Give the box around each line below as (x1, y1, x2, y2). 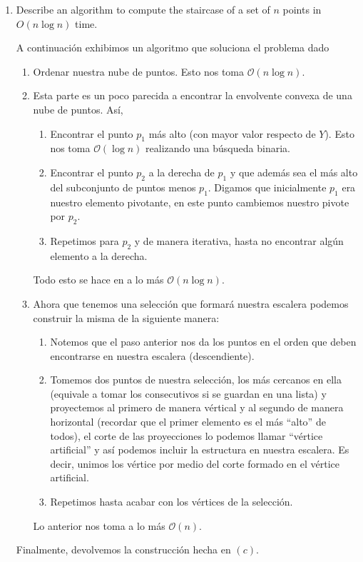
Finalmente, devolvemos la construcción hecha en (16, 542, 231, 557)
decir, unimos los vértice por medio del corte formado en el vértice (50, 456, 339, 471)
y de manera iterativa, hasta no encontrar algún (134, 233, 344, 248)
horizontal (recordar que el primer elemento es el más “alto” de (50, 414, 326, 429)
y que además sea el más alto (230, 164, 358, 179)
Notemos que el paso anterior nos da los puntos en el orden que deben (50, 334, 357, 349)
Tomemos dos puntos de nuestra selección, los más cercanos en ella (50, 372, 342, 387)
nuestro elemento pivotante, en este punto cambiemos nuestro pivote (50, 194, 349, 209)
